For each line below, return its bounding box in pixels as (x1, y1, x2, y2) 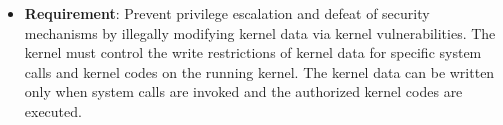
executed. (24, 100, 82, 121)
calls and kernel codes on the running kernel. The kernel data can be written (24, 61, 495, 82)
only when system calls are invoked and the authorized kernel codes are (24, 81, 463, 102)
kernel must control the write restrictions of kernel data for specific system (24, 42, 482, 63)
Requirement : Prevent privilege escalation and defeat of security (24, 3, 430, 23)
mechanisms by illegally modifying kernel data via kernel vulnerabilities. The (24, 22, 496, 43)
